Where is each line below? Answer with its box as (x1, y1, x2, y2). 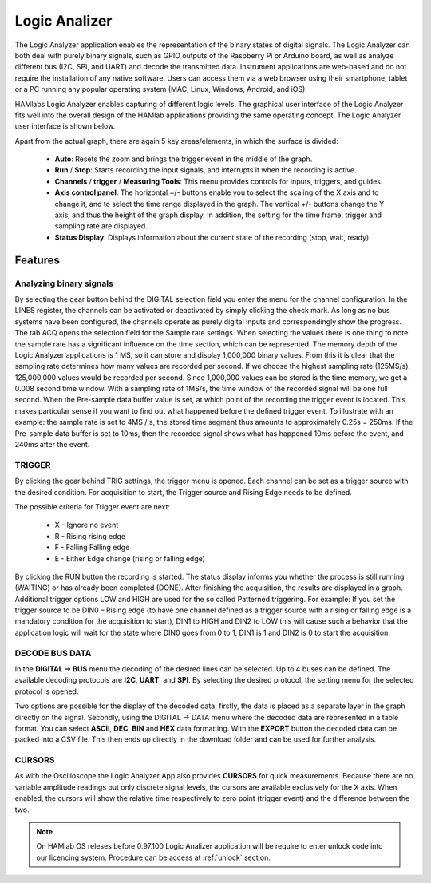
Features (14, 253, 60, 267)
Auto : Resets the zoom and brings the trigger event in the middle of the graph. (54, 154, 313, 164)
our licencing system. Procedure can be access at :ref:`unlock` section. (36, 853, 271, 862)
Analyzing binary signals (14, 278, 113, 289)
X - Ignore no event (54, 520, 119, 530)
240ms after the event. (14, 440, 90, 449)
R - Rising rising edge (54, 531, 126, 540)
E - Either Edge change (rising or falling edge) (54, 553, 205, 563)
